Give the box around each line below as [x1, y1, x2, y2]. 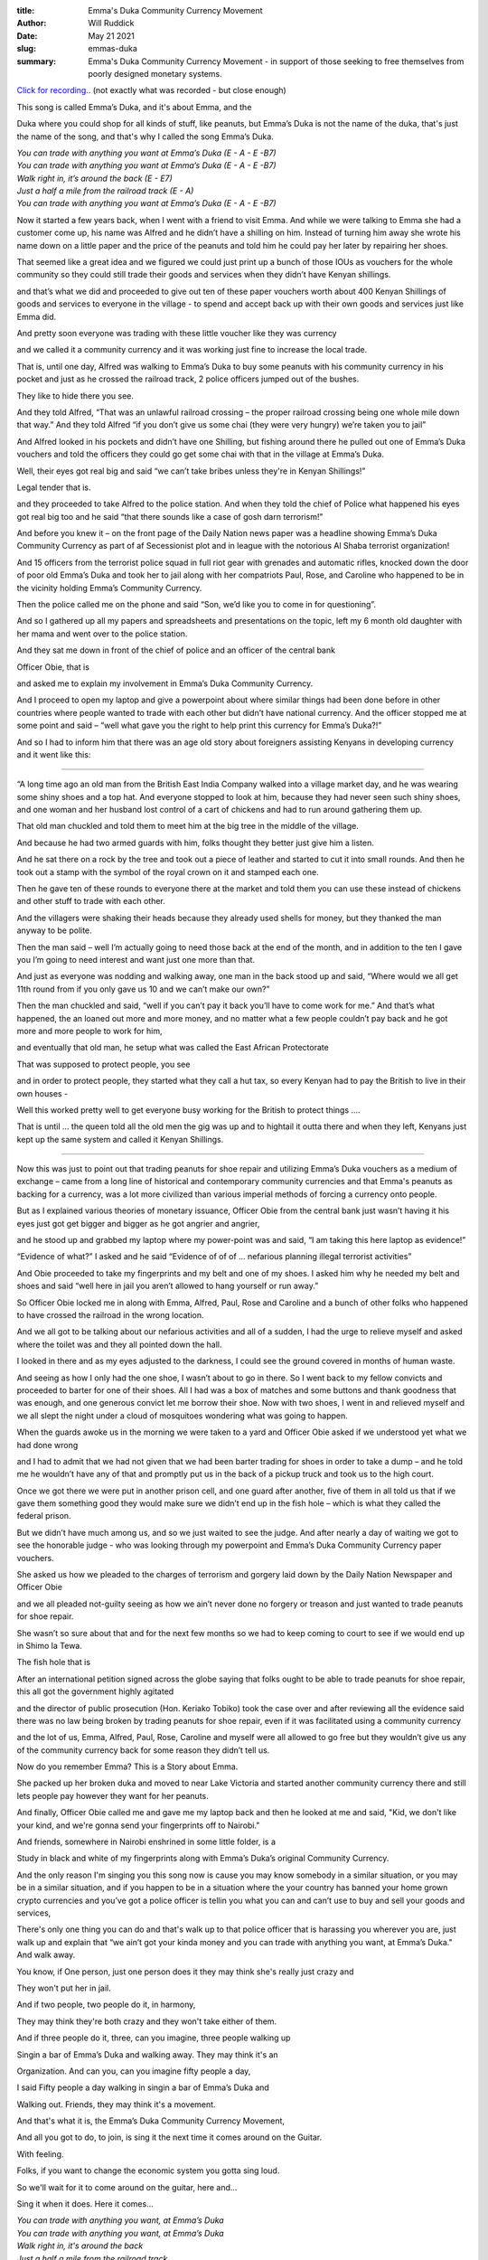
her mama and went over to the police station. [16, 628, 188, 639]
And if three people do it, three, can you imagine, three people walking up [16, 2032, 291, 2043]
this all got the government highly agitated [16, 1686, 174, 1697]
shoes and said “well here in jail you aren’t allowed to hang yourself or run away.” [16, 1280, 319, 1292]
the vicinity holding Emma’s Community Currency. [16, 582, 202, 593]
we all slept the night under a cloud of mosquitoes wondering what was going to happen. [16, 1410, 348, 1421]
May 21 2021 [88, 30, 135, 41]
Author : [16, 18, 47, 29]
